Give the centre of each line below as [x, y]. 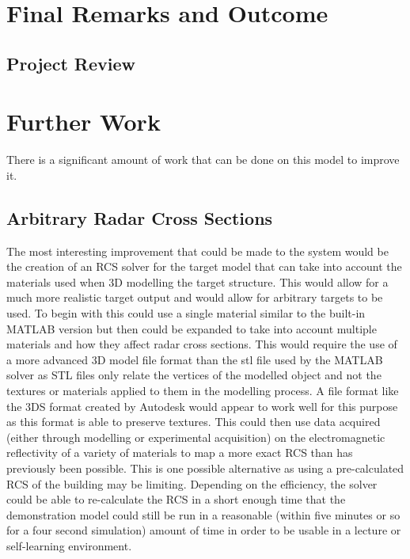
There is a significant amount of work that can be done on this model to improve [203, 160]
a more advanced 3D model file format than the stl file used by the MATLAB [195, 359]
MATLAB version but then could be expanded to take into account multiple [192, 328]
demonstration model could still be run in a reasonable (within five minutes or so [203, 514]
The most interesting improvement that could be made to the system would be [197, 251]
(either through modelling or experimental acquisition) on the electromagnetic [196, 437]
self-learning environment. [69, 545]
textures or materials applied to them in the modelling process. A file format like [203, 391]
